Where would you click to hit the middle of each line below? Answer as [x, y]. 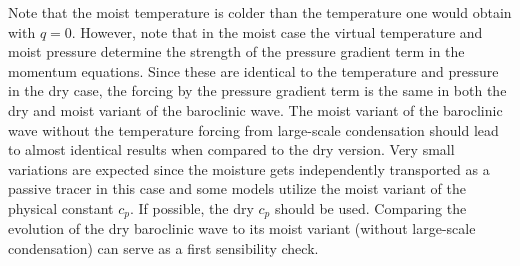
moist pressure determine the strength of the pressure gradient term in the [236, 51]
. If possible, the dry [192, 207]
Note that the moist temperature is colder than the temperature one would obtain [260, 12]
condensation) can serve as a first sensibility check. [163, 247]
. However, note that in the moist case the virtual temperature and [277, 31]
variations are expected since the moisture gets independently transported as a [249, 168]
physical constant [61, 207]
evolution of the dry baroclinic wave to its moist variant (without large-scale [242, 228]
